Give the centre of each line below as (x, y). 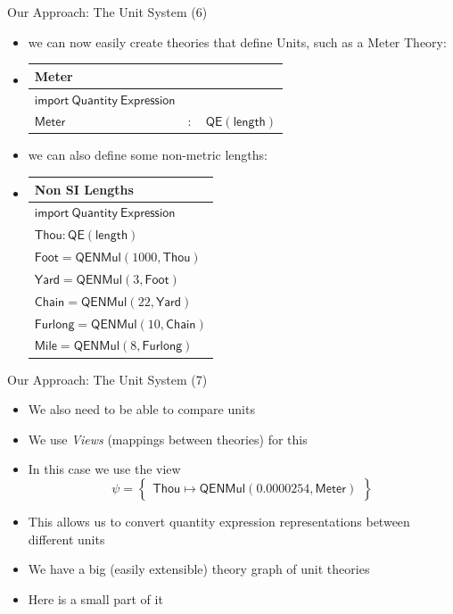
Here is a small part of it (95, 598)
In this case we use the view (104, 469)
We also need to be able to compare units (141, 409)
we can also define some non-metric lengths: (148, 155)
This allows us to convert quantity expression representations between (219, 521)
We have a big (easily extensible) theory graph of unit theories (199, 569)
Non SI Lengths (84, 189)
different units (66, 539)
